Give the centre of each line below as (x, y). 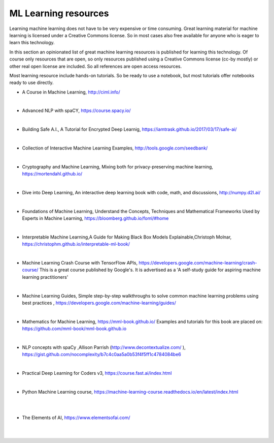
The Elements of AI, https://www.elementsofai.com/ (76, 418)
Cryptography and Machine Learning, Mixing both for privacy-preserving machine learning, (117, 167)
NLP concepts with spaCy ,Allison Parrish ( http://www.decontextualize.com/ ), (104, 347)
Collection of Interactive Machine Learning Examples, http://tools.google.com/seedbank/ (115, 148)
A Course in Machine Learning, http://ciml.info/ (71, 92)
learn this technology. (32, 43)
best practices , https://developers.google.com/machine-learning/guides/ (99, 303)
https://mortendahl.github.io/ (52, 174)
